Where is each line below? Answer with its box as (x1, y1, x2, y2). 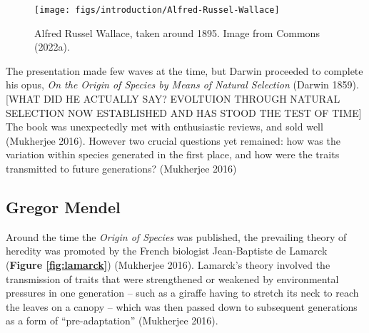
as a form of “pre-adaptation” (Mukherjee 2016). (6, 313, 218, 328)
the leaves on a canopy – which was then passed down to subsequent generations (6, 299, 358, 314)
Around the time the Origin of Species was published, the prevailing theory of (6, 229, 347, 244)
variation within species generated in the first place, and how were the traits (6, 147, 340, 162)
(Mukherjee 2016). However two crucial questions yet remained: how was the (6, 133, 340, 148)
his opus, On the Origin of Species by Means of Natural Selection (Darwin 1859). (6, 77, 359, 92)
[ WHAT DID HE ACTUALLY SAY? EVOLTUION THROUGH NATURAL (6, 91, 340, 106)
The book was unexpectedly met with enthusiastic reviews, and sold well (6, 119, 323, 134)
